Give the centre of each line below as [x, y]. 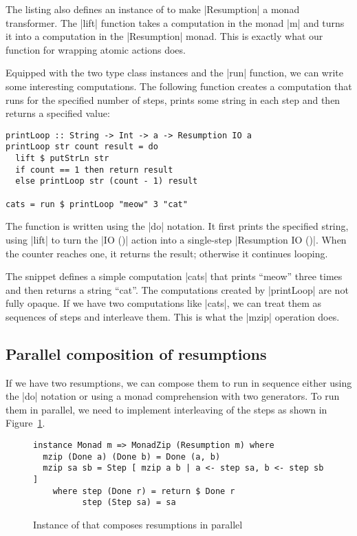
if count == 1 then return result [94, 170]
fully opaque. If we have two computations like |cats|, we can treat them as [164, 303]
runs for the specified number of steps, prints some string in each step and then [173, 99]
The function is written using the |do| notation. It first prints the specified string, [177, 226]
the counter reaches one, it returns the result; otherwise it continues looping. [167, 253]
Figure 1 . [25, 423]
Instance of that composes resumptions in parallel [138, 525]
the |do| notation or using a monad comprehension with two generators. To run [173, 396]
